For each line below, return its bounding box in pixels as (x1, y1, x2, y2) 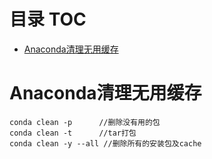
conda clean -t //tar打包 (9, 128, 137, 138)
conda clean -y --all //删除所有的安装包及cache (9, 138, 202, 149)
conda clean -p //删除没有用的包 (9, 117, 161, 127)
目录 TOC (9, 8, 87, 31)
